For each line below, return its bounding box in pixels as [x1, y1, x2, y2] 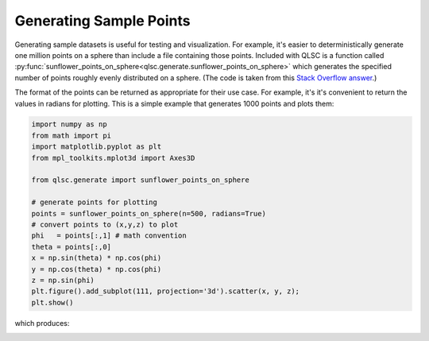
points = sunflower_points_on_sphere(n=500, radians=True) [31, 209, 266, 218]
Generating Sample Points [14, 12, 191, 29]
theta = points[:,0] [31, 242, 111, 251]
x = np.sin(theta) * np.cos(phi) [31, 254, 162, 262]
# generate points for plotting [31, 198, 158, 207]
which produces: [14, 318, 70, 327]
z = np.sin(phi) [31, 275, 95, 285]
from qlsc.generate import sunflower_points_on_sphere [31, 176, 249, 184]
